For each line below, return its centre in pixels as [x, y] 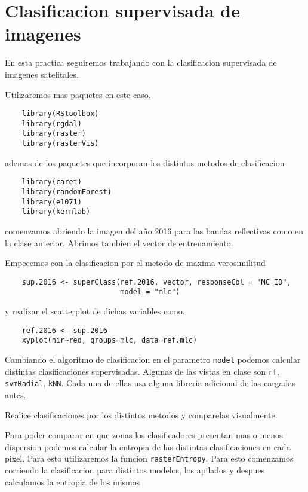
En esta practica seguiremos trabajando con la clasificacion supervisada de [141, 62]
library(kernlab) [56, 212]
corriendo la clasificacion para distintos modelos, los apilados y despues [135, 470]
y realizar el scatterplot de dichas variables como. [95, 311]
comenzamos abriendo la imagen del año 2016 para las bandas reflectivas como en [154, 230]
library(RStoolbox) [60, 114]
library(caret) [52, 182]
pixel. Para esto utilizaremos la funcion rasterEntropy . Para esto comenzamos [149, 458]
